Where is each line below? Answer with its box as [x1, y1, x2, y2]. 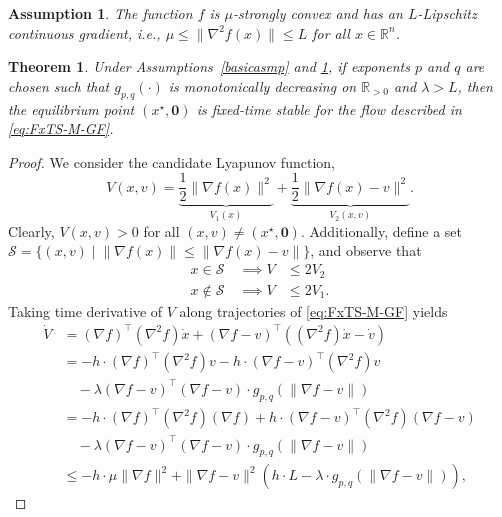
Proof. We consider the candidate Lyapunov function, [8, 151, 335, 172]
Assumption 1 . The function [8, 3, 193, 23]
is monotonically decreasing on [168, 75, 357, 96]
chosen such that [8, 75, 110, 96]
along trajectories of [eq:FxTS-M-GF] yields [179, 300, 448, 321]
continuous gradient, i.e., [8, 22, 161, 43]
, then [457, 75, 493, 96]
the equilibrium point [8, 98, 135, 119]
